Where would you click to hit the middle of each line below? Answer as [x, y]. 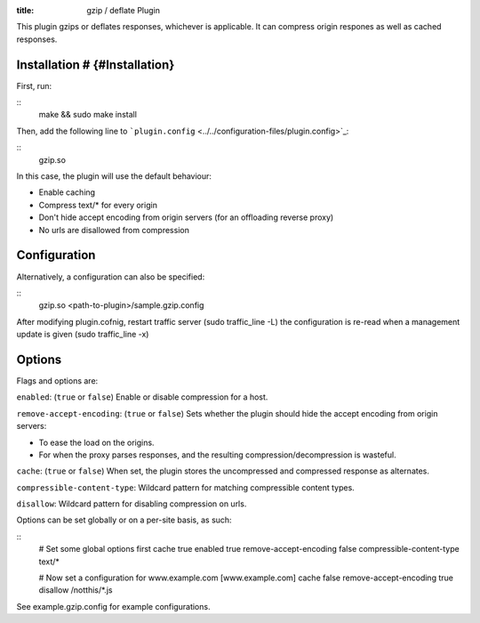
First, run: [34, 85]
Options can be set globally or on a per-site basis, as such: [124, 520]
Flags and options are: [57, 380]
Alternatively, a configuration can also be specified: [111, 277]
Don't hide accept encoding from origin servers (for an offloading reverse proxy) [186, 217]
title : [25, 10]
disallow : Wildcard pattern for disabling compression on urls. [132, 504]
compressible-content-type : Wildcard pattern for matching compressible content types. [185, 487]
